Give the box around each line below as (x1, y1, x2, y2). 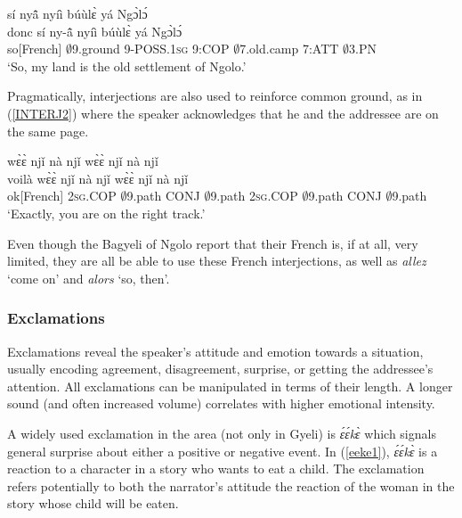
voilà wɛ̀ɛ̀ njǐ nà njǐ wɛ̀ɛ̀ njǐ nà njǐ (7, 169, 189, 187)
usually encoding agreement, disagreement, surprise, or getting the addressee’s (7, 359, 434, 378)
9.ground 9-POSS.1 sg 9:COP (72, 39, 230, 58)
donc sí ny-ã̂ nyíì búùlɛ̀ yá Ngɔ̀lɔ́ (7, 21, 182, 40)
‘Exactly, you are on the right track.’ (7, 203, 206, 222)
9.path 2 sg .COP (210, 186, 298, 205)
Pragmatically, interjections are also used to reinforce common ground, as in (7, 86, 423, 105)
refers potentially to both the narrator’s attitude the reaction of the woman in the (7, 476, 455, 495)
